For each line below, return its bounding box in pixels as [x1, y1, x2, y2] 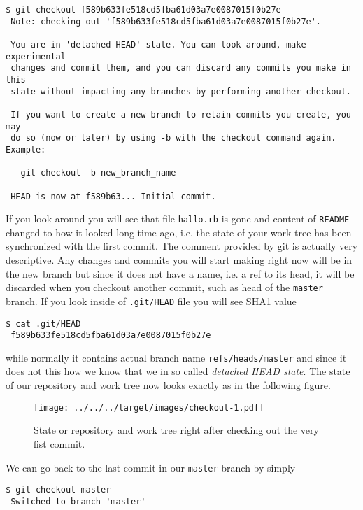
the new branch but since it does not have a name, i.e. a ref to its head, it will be [6, 266, 355, 281]
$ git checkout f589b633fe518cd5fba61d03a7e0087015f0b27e [6, 5, 281, 15]
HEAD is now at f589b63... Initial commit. [10, 191, 216, 201]
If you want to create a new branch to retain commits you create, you [10, 109, 351, 120]
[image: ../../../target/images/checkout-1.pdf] [34, 402, 264, 413]
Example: [6, 144, 46, 155]
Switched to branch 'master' [10, 496, 146, 507]
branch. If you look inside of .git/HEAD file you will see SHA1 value [6, 293, 297, 308]
